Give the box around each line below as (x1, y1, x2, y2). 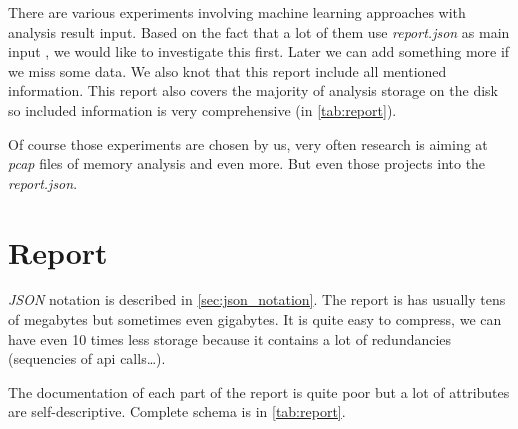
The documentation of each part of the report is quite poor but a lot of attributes (8, 381, 510, 402)
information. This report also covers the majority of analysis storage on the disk (8, 80, 498, 101)
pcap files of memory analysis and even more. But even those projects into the (8, 153, 486, 174)
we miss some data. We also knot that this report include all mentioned (8, 60, 447, 81)
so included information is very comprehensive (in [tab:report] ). (8, 99, 397, 120)
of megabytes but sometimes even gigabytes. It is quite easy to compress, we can (8, 309, 502, 330)
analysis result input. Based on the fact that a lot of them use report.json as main (8, 21, 510, 42)
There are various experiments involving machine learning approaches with (8, 2, 466, 22)
